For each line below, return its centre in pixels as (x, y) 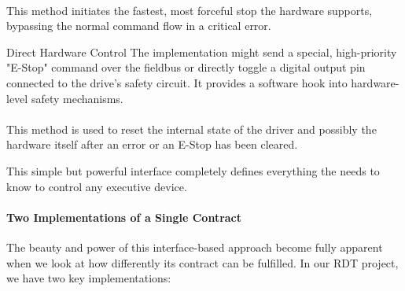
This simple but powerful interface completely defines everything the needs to (193, 170)
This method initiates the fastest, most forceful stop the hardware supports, (190, 10)
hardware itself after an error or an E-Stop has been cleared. (152, 144)
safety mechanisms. (77, 98)
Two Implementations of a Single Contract (124, 217)
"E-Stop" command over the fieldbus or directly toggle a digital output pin (186, 67)
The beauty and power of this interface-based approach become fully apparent (195, 247)
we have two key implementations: (89, 278)
